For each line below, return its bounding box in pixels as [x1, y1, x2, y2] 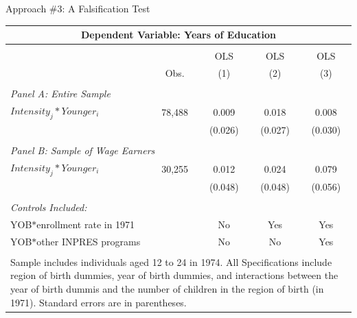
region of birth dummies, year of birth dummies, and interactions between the [10, 268, 338, 282]
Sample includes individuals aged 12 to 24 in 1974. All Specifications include [10, 254, 332, 269]
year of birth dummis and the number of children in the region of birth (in [10, 282, 324, 296]
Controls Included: [10, 200, 87, 215]
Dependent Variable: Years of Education [81, 27, 276, 42]
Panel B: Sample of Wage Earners [10, 143, 155, 158]
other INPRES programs [36, 234, 141, 248]
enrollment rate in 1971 [36, 217, 135, 231]
